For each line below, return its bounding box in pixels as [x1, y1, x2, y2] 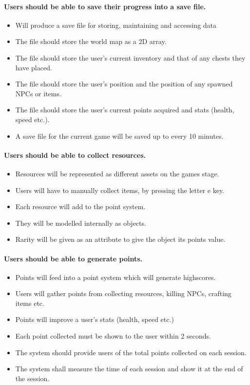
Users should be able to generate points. [4, 253, 143, 263]
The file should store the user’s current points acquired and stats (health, [15, 105, 234, 115]
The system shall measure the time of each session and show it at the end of [15, 364, 243, 374]
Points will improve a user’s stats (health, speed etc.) [15, 314, 174, 324]
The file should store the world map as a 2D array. [15, 36, 167, 46]
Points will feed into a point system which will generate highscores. [15, 272, 216, 282]
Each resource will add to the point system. [15, 201, 146, 212]
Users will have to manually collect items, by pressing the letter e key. [15, 185, 225, 195]
